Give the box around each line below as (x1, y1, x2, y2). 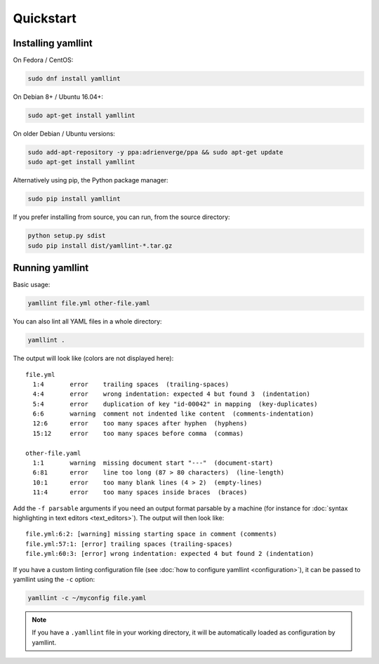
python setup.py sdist (27, 232, 106, 240)
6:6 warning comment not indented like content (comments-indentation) (32, 410, 314, 418)
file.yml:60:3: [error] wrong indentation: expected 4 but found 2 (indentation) (25, 550, 314, 558)
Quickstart (13, 11, 77, 26)
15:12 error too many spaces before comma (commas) (32, 429, 244, 437)
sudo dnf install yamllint (27, 74, 121, 83)
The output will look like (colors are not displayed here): (13, 354, 174, 363)
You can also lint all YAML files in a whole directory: (13, 317, 162, 326)
